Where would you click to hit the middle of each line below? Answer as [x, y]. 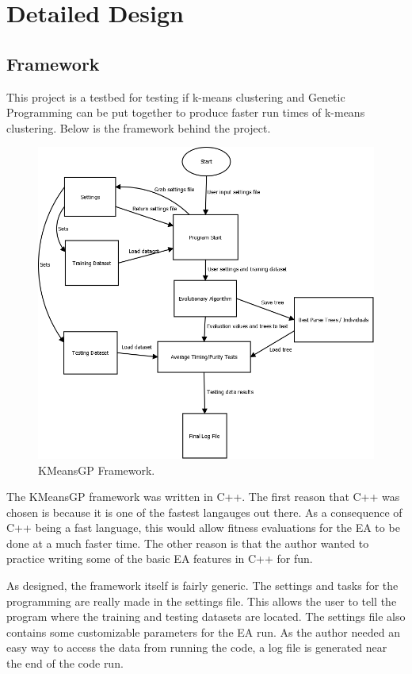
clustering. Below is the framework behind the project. [139, 127]
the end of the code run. [65, 663]
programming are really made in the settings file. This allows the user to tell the [202, 601]
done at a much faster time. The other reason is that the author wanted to [188, 543]
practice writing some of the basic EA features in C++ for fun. [160, 558]
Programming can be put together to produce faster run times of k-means [186, 112]
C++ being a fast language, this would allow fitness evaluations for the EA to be [203, 528]
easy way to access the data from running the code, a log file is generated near [197, 647]
